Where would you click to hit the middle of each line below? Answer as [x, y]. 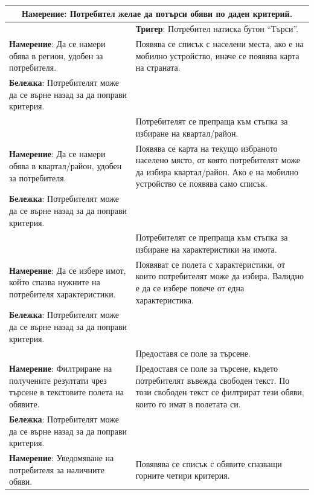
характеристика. [165, 299]
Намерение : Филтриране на [61, 368]
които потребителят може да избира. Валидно [219, 276]
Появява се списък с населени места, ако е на [219, 44]
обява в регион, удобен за [56, 55]
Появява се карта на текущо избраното [207, 148]
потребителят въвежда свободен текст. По [213, 380]
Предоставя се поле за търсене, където [207, 368]
